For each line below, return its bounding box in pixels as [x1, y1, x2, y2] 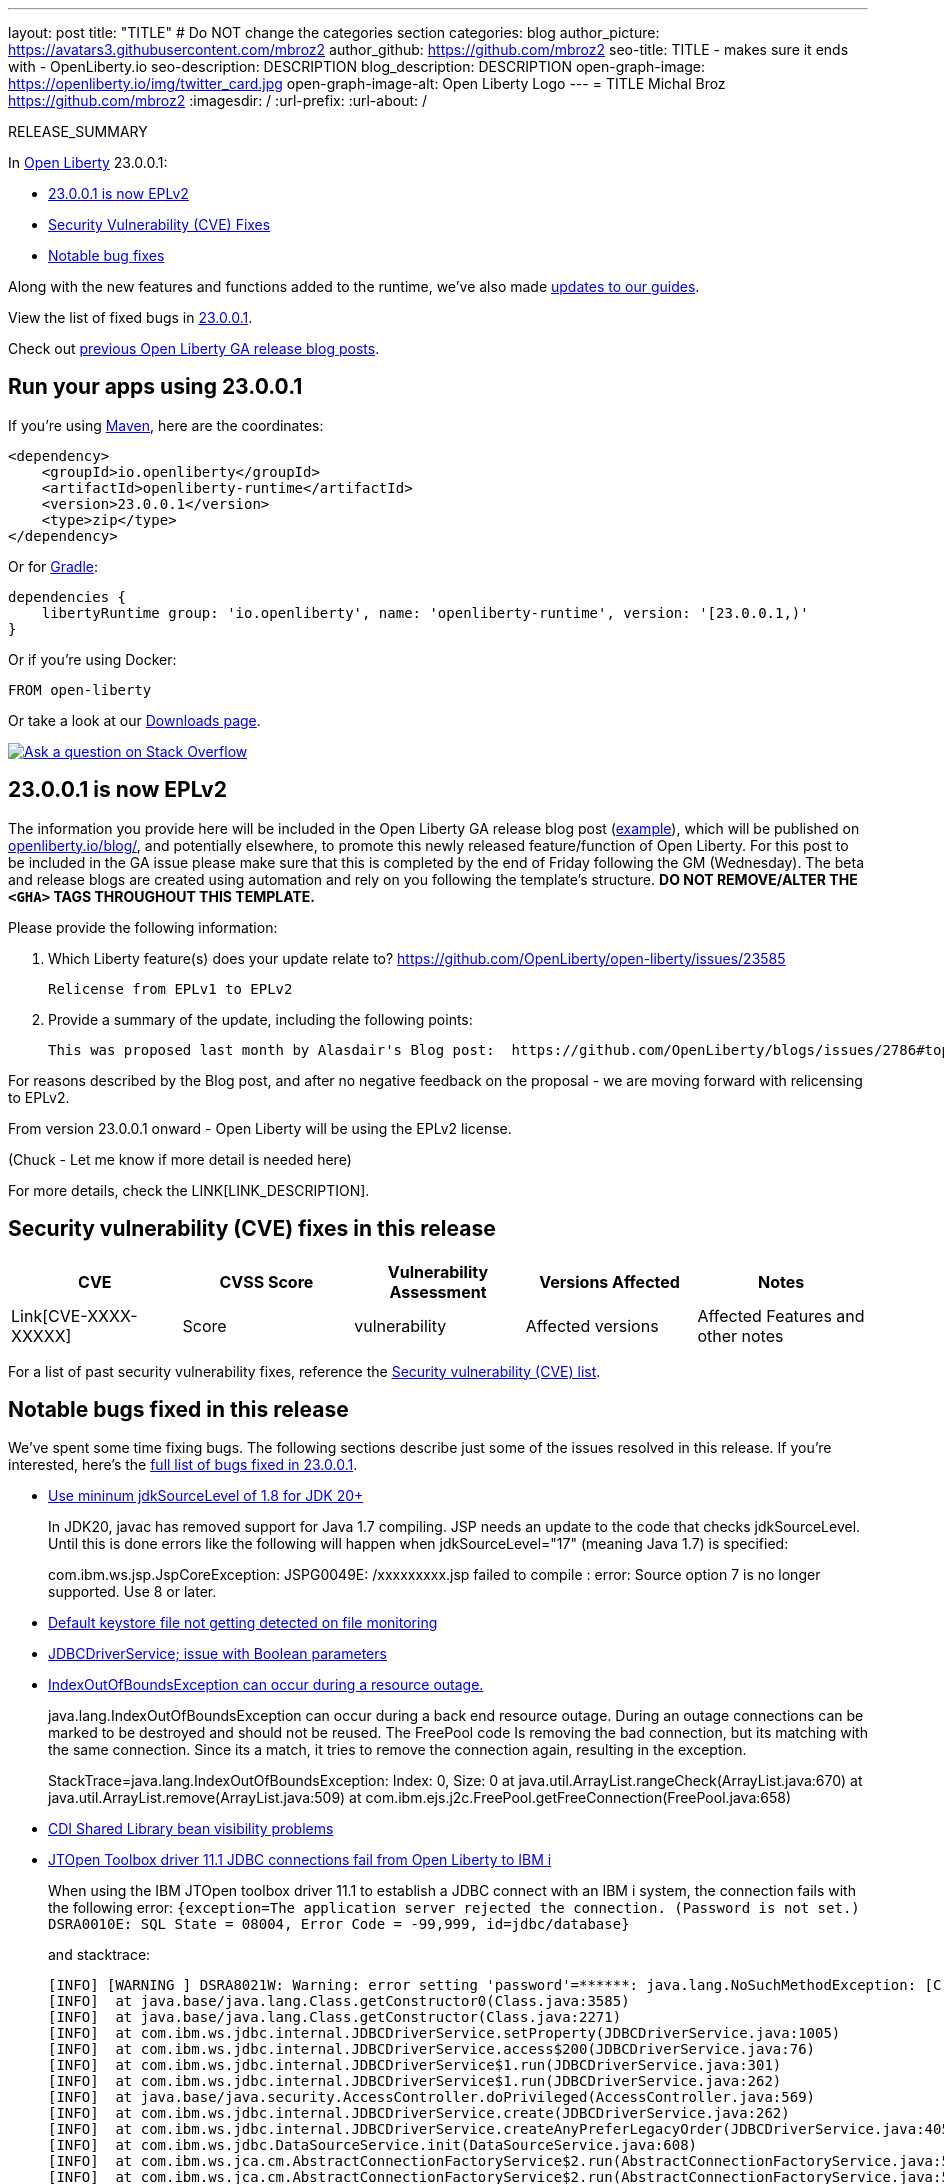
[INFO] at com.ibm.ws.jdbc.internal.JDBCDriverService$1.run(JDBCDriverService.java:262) [48, 2073, 782, 2090]
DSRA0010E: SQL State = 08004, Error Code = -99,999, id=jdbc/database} [48, 1916, 630, 1933]
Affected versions [525, 1315, 659, 1336]
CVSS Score [219, 1271, 314, 1292]
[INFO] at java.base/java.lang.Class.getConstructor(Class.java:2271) [48, 2009, 622, 2026]
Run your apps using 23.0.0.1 [8, 374, 303, 400]
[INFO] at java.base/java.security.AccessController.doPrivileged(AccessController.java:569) [48, 2089, 816, 2106]
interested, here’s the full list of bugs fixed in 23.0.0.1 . [8, 1456, 358, 1474]
